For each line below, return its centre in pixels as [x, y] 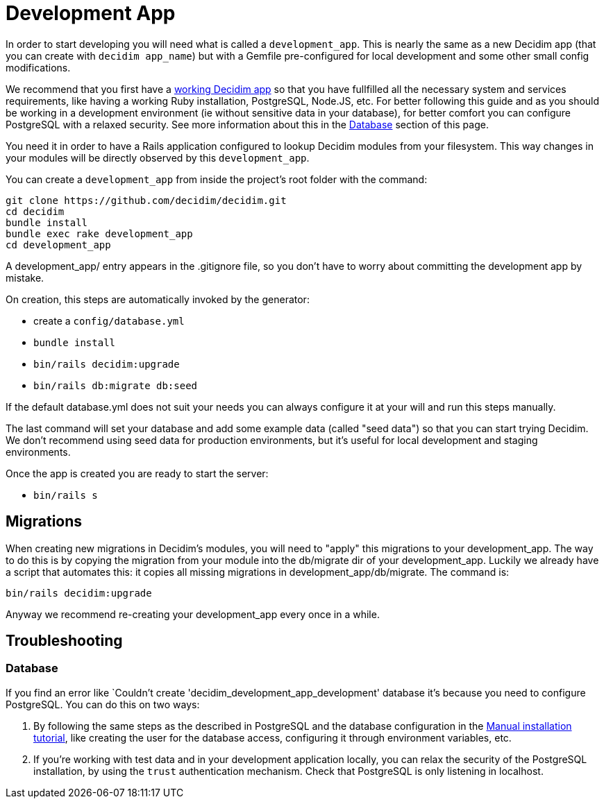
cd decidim [35, 211]
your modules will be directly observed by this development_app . [158, 157]
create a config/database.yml [109, 320]
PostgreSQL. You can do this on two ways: [103, 704]
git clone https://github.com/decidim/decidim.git [146, 200]
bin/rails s [66, 495]
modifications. [38, 67]
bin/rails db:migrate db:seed [116, 385]
